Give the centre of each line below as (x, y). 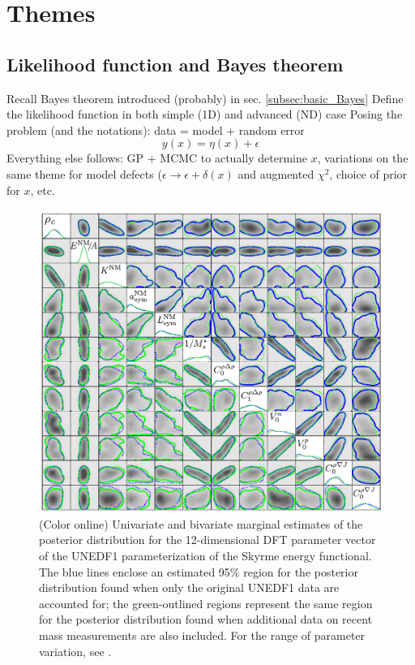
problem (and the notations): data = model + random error (156, 130)
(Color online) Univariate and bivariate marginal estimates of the (201, 523)
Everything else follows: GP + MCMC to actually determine (157, 158)
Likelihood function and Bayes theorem (175, 64)
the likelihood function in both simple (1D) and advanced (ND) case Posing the (205, 114)
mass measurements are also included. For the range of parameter (202, 635)
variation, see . (75, 651)
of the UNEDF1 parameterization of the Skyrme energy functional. (205, 555)
